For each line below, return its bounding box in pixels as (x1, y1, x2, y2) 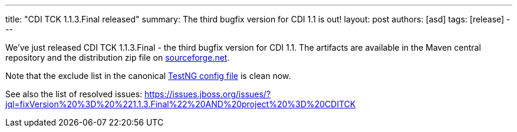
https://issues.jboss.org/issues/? (144, 89, 271, 99)
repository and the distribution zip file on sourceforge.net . (5, 52, 230, 62)
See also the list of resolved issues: (5, 89, 143, 99)
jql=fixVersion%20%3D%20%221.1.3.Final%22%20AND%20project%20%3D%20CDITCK (5, 99, 356, 109)
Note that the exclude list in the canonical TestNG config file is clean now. (5, 71, 291, 81)
